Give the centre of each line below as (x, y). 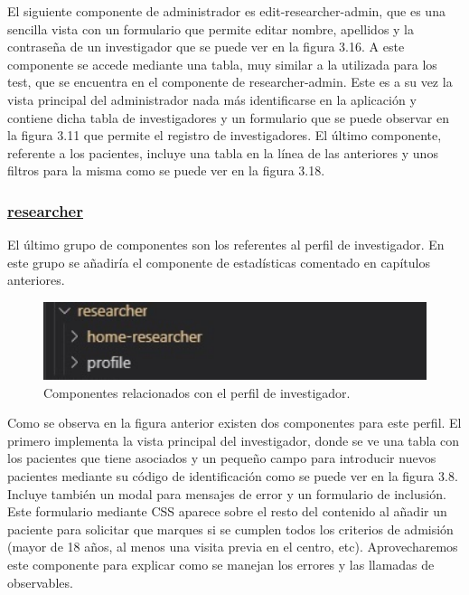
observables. (40, 582)
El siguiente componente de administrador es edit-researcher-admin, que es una (226, 11)
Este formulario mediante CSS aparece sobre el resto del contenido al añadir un (227, 511)
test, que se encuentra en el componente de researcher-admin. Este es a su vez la (230, 82)
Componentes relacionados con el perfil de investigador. (197, 392)
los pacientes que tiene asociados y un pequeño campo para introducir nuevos (222, 458)
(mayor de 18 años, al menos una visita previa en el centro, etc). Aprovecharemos (233, 547)
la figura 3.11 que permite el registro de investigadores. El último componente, (225, 135)
